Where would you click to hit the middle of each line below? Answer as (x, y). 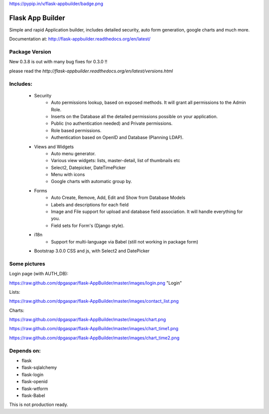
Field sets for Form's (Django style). (88, 225)
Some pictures (27, 263)
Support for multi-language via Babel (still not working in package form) (125, 241)
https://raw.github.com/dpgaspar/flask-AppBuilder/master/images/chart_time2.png (94, 338)
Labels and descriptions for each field (90, 205)
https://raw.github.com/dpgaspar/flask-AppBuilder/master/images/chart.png (88, 320)
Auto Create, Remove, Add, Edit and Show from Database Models (118, 198)
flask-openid (35, 382)
